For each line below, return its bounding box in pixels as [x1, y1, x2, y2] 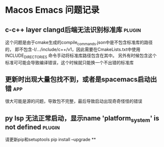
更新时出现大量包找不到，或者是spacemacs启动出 [5, 75, 157, 83]
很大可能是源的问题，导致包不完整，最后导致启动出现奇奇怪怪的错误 [5, 98, 142, 104]
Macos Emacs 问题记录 [5, 4, 99, 16]
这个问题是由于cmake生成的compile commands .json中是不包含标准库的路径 [5, 40, 153, 47]
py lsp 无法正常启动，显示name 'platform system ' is [5, 114, 160, 123]
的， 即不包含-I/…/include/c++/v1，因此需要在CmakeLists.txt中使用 [5, 46, 141, 52]
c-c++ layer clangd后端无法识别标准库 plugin [5, 25, 141, 34]
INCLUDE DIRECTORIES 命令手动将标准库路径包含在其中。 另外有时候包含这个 [5, 52, 157, 59]
